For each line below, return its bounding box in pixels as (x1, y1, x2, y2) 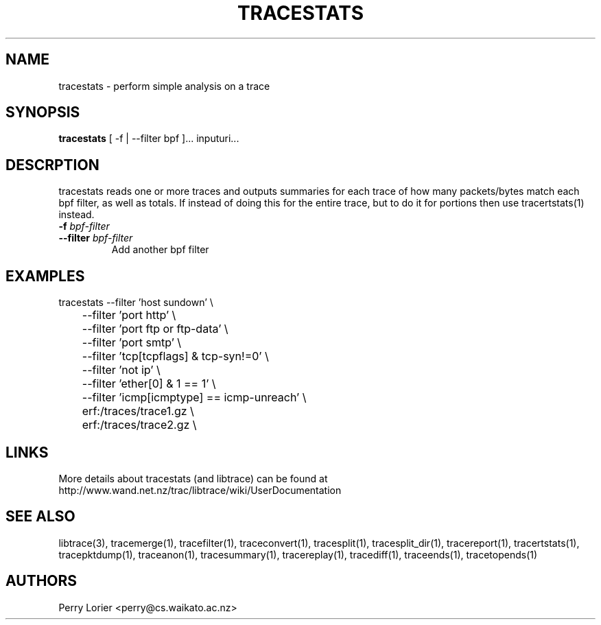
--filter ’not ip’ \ (82, 363, 161, 377)
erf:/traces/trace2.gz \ (82, 418, 197, 432)
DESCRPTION (5, 156, 99, 174)
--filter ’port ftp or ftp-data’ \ (82, 322, 228, 336)
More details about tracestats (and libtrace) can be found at (58, 472, 328, 484)
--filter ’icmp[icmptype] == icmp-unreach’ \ (82, 390, 307, 405)
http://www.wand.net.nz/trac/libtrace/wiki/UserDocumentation (58, 484, 342, 496)
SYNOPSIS (5, 104, 80, 121)
